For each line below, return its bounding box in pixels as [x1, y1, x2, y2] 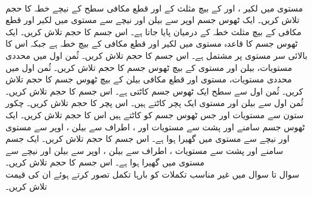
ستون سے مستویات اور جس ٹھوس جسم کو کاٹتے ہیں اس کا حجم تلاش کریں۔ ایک [5, 108, 304, 121]
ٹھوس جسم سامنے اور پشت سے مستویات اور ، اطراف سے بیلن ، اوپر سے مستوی [5, 120, 305, 133]
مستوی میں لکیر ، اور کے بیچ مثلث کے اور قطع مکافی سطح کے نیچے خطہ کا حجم [5, 1, 303, 14]
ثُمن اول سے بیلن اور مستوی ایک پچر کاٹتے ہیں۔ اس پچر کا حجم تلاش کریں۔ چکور [5, 96, 304, 109]
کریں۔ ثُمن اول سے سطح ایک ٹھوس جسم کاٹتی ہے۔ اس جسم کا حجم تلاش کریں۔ [5, 84, 304, 97]
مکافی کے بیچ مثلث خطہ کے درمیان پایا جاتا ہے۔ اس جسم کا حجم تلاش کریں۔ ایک [5, 25, 302, 38]
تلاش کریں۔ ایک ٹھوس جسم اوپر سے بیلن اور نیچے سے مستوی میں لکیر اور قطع [5, 13, 300, 26]
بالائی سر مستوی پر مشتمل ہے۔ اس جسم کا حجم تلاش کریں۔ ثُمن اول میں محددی [5, 48, 308, 61]
